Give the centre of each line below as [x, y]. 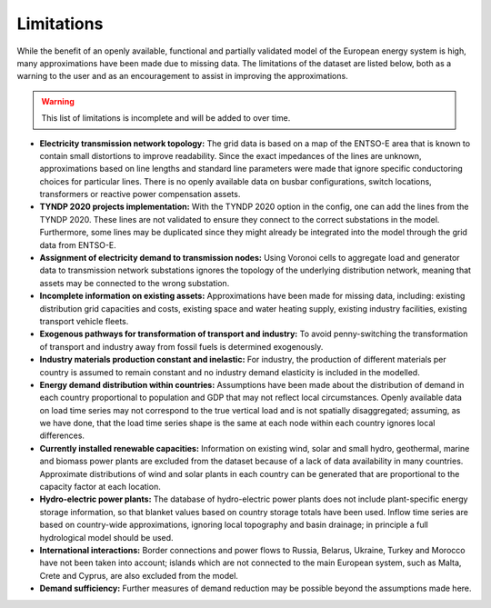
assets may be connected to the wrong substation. [135, 283]
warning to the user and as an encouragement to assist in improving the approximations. [183, 76]
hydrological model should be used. [106, 537]
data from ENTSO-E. [78, 244]
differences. [62, 435]
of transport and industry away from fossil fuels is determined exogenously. [181, 346]
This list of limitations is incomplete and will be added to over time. [166, 118]
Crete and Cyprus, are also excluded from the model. [139, 575]
